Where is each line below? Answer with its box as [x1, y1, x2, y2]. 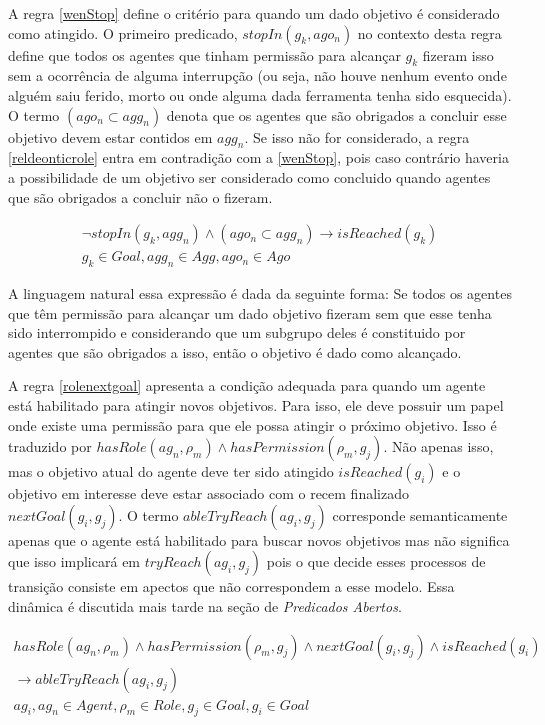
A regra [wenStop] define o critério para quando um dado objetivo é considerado [8, 3, 500, 23]
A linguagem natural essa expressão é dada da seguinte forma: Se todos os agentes [8, 283, 512, 304]
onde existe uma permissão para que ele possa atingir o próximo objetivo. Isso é [8, 414, 497, 435]
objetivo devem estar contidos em [8, 126, 213, 147]
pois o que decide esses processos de [266, 551, 486, 572]
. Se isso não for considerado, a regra [244, 126, 470, 147]
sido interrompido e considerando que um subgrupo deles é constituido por [8, 322, 466, 343]
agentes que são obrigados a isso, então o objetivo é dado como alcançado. [8, 341, 462, 362]
